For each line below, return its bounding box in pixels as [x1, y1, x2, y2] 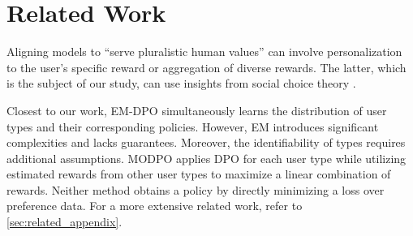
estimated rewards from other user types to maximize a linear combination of [6, 165, 391, 182]
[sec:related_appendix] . [6, 213, 123, 230]
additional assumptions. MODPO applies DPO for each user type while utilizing [6, 149, 407, 166]
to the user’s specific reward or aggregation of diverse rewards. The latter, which [6, 58, 407, 75]
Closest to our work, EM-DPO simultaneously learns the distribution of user [6, 101, 387, 118]
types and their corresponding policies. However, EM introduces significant [6, 118, 379, 135]
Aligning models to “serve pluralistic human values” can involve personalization [6, 43, 402, 60]
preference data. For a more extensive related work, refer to [6, 197, 303, 214]
